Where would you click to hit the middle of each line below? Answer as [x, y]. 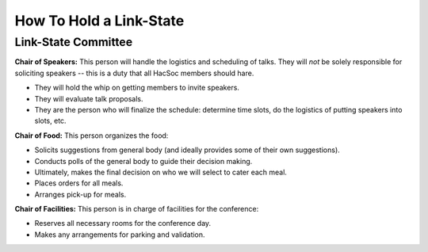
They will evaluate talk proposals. [89, 98]
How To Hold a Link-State [99, 21]
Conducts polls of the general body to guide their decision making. [143, 161]
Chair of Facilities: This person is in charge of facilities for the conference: [137, 209]
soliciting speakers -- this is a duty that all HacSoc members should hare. [134, 73]
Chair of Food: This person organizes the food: [92, 136]
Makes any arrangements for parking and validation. [120, 235]
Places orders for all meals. [79, 183]
